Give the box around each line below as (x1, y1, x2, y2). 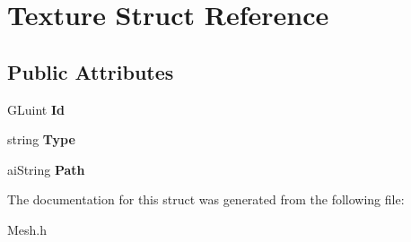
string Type (7, 130, 75, 149)
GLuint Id (7, 99, 65, 118)
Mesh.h (7, 220, 48, 238)
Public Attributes (7, 57, 174, 85)
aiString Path (7, 160, 85, 178)
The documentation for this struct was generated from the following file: (7, 190, 405, 209)
